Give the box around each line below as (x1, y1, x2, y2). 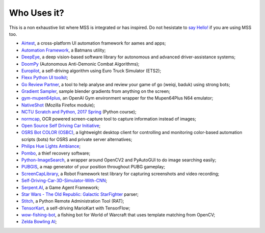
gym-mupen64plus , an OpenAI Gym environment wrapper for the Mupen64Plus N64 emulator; (21, 95, 213, 101)
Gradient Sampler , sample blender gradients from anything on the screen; (21, 88, 170, 94)
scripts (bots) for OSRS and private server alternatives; (21, 136, 132, 142)
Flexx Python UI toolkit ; (21, 75, 68, 80)
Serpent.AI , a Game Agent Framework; (21, 184, 100, 190)
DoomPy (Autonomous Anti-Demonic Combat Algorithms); (21, 61, 140, 67)
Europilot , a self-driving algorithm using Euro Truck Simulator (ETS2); (21, 68, 161, 74)
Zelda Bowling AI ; (21, 219, 57, 225)
